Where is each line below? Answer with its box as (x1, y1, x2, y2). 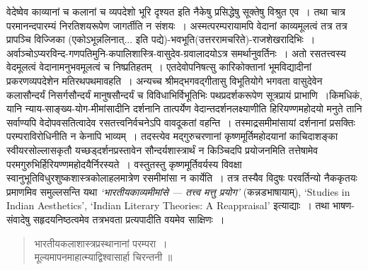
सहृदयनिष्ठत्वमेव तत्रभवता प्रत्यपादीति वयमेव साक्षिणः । (33, 211, 225, 226)
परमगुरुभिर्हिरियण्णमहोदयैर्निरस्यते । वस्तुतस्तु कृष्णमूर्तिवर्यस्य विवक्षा (6, 156, 242, 171)
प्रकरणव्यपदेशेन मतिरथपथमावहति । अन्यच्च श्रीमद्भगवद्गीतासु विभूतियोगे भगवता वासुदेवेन (6, 73, 323, 88)
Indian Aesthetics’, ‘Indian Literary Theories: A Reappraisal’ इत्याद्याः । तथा (6, 198, 330, 213)
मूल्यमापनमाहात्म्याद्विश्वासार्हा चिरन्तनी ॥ (34, 250, 173, 264)
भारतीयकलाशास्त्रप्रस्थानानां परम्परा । (34, 235, 168, 250)
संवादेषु (6, 211, 30, 226)
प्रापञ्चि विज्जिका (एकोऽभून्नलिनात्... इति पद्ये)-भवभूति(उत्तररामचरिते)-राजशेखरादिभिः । (6, 32, 316, 47)
